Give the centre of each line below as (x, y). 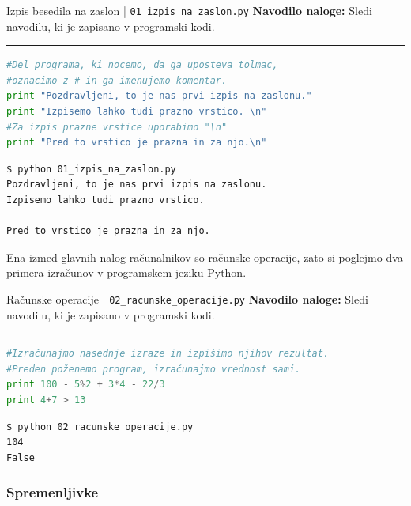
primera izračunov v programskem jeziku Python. (126, 272)
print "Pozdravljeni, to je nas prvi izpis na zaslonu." (159, 96)
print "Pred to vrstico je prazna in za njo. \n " (137, 143)
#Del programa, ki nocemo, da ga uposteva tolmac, (142, 65)
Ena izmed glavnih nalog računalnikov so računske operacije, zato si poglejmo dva (205, 257)
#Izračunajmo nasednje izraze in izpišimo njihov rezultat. (168, 354)
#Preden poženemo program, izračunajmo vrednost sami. (154, 369)
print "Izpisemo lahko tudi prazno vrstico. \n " (137, 112)
